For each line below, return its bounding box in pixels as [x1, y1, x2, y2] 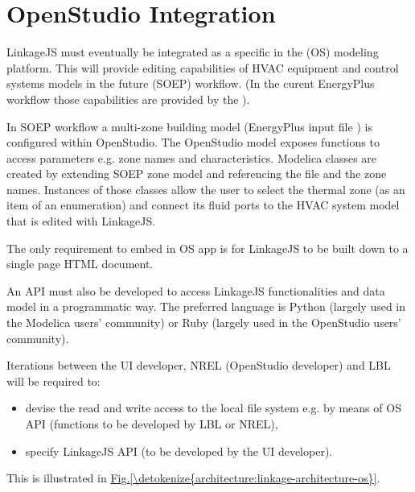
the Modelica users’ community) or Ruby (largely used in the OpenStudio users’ [6, 314, 401, 331]
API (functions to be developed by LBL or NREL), [25, 416, 278, 432]
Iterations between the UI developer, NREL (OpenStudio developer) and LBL [6, 357, 391, 374]
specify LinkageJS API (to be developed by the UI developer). [25, 442, 333, 459]
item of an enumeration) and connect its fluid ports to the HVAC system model [6, 196, 400, 213]
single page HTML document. [6, 255, 154, 272]
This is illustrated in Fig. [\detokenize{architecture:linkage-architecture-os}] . [6, 469, 380, 486]
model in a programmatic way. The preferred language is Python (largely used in [6, 298, 406, 315]
